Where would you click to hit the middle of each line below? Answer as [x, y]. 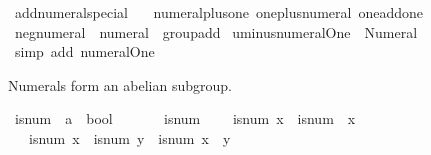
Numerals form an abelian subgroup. [120, 84]
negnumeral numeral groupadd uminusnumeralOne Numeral [216, 31]
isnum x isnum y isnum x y [129, 137]
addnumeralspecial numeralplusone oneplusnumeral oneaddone [218, 12]
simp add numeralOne [84, 51]
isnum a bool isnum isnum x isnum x [185, 118]
